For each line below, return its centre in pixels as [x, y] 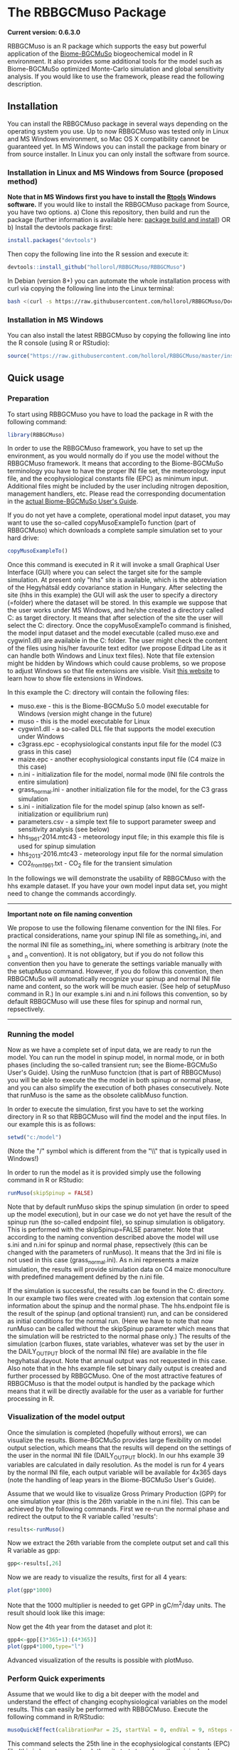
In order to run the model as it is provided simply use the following [104, 1172]
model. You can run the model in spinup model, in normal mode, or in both [116, 1057]
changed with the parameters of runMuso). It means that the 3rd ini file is [115, 1252]
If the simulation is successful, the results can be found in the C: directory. [116, 1290]
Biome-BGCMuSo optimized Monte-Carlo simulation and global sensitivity [116, 69]
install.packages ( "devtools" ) [52, 241]
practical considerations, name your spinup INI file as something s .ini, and [115, 936]
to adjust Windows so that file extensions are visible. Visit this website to [114, 671]
